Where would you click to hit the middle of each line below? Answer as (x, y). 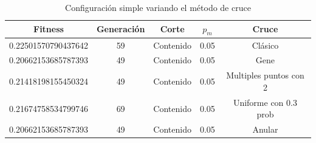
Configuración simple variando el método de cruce (158, 7)
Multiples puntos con (265, 75)
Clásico (265, 45)
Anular (265, 129)
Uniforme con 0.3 (265, 102)
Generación (121, 29)
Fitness (49, 29)
